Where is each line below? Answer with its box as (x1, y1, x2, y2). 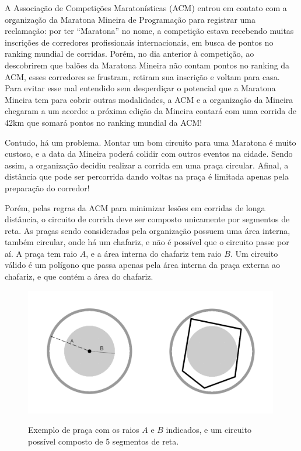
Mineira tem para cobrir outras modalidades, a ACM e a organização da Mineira (5, 93, 293, 105)
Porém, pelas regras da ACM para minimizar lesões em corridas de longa (5, 201, 265, 214)
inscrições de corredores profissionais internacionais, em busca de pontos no (5, 36, 274, 48)
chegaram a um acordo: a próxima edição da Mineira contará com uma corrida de (5, 105, 296, 117)
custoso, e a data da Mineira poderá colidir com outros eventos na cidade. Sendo (5, 147, 293, 160)
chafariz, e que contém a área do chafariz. (5, 270, 153, 283)
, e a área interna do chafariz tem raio (86, 247, 222, 259)
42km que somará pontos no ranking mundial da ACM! (5, 116, 202, 128)
